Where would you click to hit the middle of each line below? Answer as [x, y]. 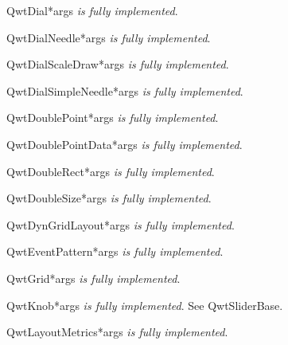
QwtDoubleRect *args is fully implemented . [111, 171]
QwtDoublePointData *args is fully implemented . [125, 144]
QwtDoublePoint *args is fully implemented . [113, 118]
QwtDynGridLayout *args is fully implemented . [121, 224]
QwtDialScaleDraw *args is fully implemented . [118, 64]
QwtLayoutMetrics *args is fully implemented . [117, 332]
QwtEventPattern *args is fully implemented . [115, 251]
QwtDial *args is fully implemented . [92, 10]
